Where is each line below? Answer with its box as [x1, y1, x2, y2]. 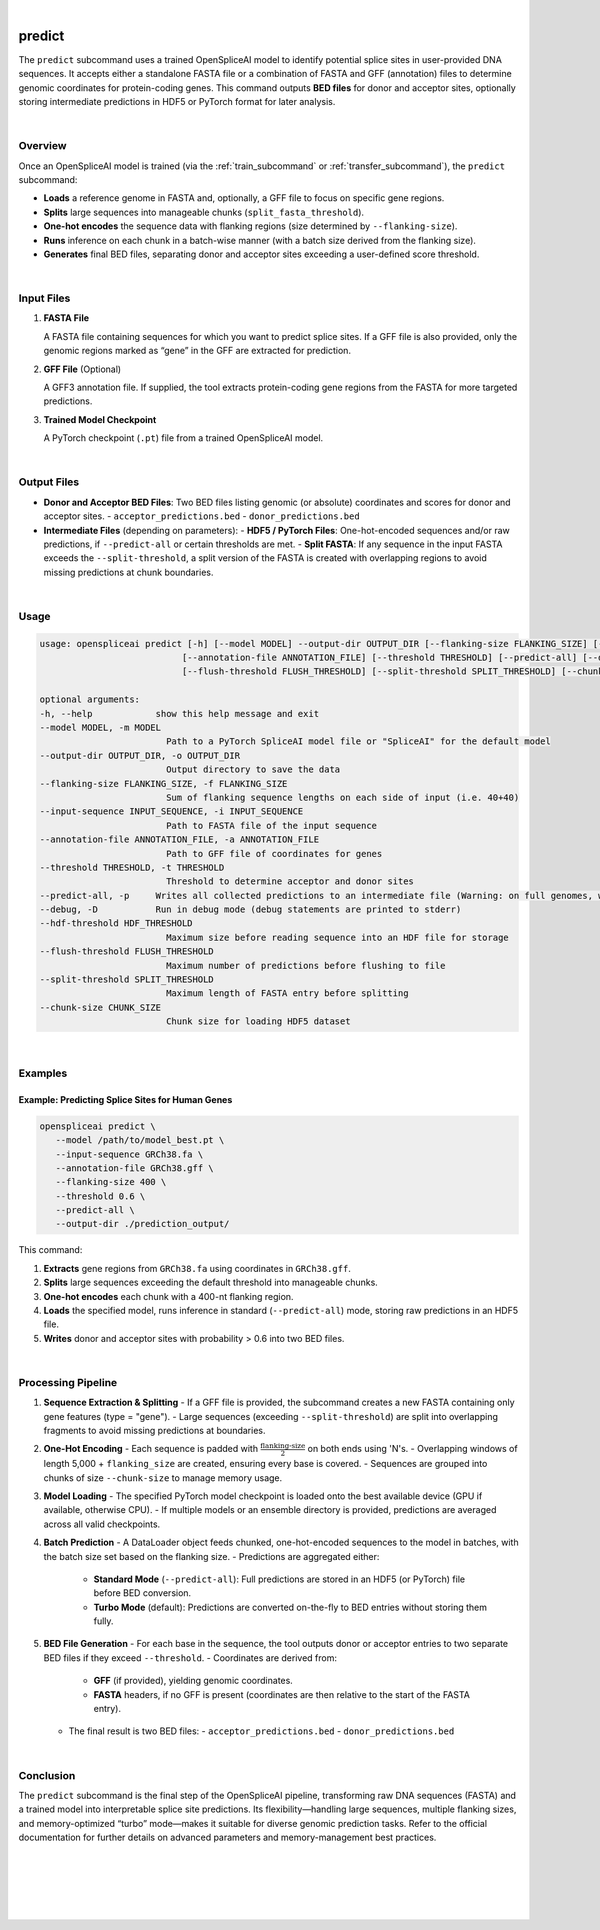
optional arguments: [39, 694, 140, 705]
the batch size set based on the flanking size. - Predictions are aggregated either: [43, 1550, 380, 1562]
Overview [18, 139, 67, 153]
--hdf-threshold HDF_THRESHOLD [39, 918, 194, 929]
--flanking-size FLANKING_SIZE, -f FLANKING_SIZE [39, 778, 288, 789]
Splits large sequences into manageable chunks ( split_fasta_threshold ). [43, 206, 365, 218]
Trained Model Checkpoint [43, 413, 157, 425]
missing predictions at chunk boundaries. [43, 566, 214, 578]
